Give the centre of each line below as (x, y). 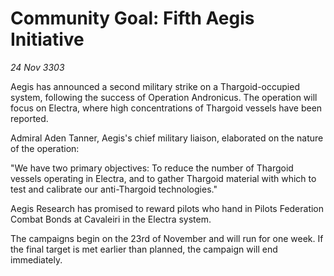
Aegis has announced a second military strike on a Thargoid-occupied (155, 86)
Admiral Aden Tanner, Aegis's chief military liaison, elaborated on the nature (167, 138)
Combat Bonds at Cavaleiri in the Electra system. (111, 219)
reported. (29, 118)
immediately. (36, 259)
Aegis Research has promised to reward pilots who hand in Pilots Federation (167, 208)
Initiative (47, 39)
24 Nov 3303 (37, 67)
